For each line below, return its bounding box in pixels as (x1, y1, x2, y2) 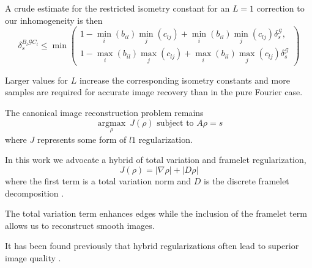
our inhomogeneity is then (5, 13, 103, 26)
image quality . (5, 251, 61, 264)
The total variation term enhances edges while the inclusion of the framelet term (5, 207, 307, 220)
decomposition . (5, 186, 64, 199)
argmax (97, 118, 126, 128)
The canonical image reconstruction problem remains (5, 106, 204, 118)
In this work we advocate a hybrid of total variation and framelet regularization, (5, 153, 306, 166)
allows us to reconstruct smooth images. (5, 219, 155, 231)
